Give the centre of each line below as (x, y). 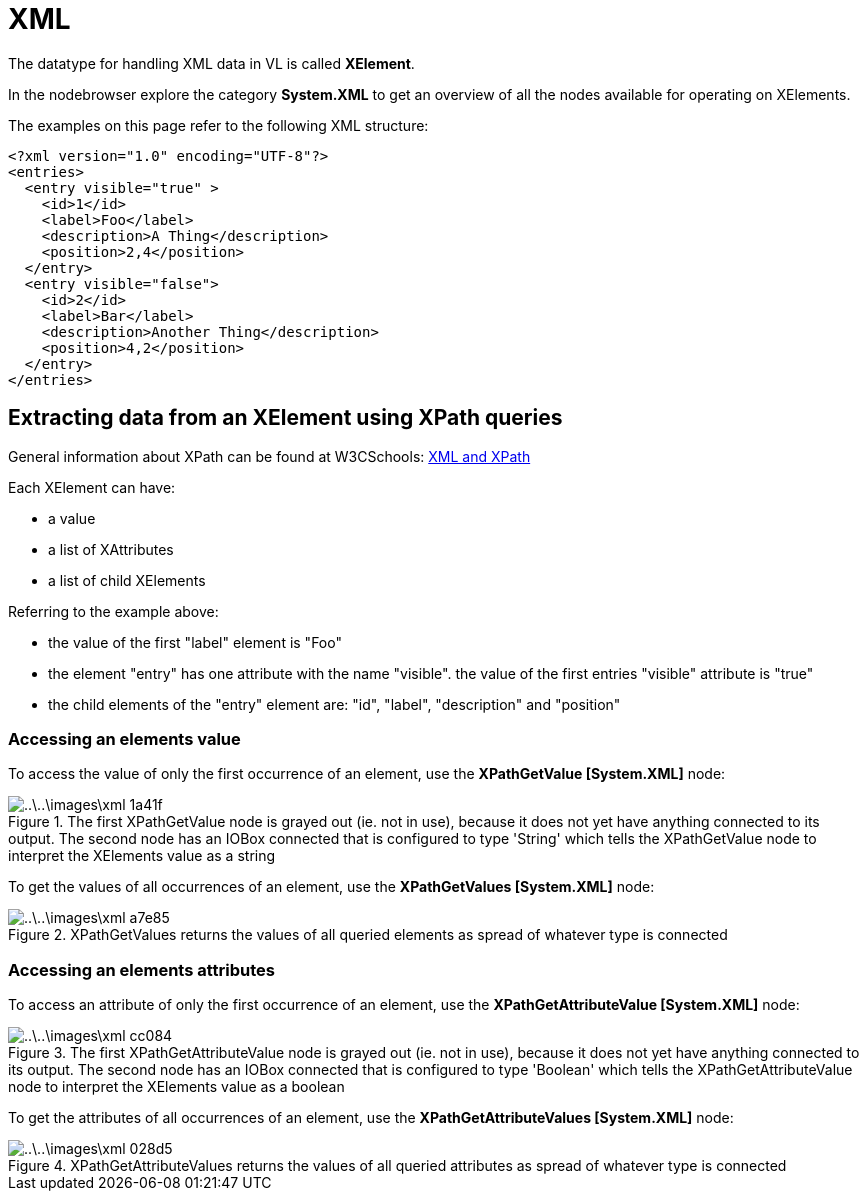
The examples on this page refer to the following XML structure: (218, 125)
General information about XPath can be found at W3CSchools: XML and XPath (269, 456)
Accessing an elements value (124, 738)
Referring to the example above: (113, 611)
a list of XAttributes (111, 549)
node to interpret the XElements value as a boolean (176, 1087)
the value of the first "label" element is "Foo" (195, 642)
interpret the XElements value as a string (142, 856)
